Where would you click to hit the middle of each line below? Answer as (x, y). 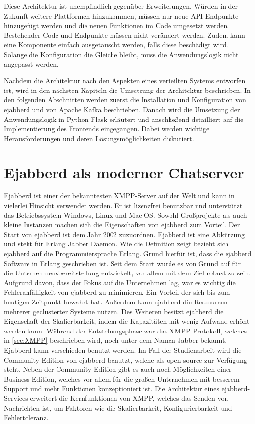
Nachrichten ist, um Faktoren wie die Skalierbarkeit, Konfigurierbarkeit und (118, 408)
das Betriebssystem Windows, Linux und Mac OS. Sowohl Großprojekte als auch (126, 215)
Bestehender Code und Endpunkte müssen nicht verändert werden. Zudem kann (125, 35)
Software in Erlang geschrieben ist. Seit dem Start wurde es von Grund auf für (122, 263)
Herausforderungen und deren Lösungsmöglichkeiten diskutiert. (99, 138)
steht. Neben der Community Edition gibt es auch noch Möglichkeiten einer (118, 369)
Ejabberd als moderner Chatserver (124, 172)
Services (16, 398)
